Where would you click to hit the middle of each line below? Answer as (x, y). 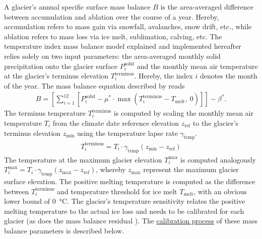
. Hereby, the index (163, 76)
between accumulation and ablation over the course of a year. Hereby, (112, 16)
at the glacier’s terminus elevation (56, 76)
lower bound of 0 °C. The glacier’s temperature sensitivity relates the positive (125, 201)
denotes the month (228, 76)
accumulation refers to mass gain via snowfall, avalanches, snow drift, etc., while (128, 26)
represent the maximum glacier (191, 169)
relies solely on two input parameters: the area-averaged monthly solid (112, 56)
